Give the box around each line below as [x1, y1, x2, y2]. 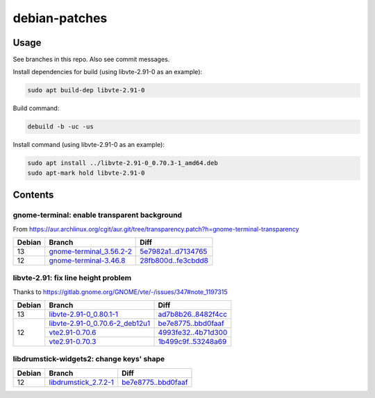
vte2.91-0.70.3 [49, 337, 97, 347]
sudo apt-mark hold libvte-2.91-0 [27, 168, 145, 177]
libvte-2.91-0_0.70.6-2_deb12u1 [49, 319, 151, 329]
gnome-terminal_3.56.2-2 [49, 246, 132, 256]
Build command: [12, 104, 60, 112]
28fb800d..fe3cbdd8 [140, 255, 208, 265]
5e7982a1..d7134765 [140, 246, 208, 256]
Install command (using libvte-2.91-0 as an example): [12, 141, 165, 149]
